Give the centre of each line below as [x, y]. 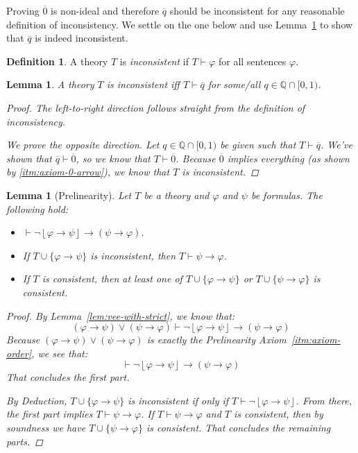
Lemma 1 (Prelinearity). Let [69, 195]
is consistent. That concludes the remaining [238, 428]
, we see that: [60, 353]
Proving [23, 10]
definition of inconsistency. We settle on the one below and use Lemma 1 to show [180, 24]
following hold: [37, 208]
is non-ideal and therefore [105, 10]
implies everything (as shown [288, 158]
